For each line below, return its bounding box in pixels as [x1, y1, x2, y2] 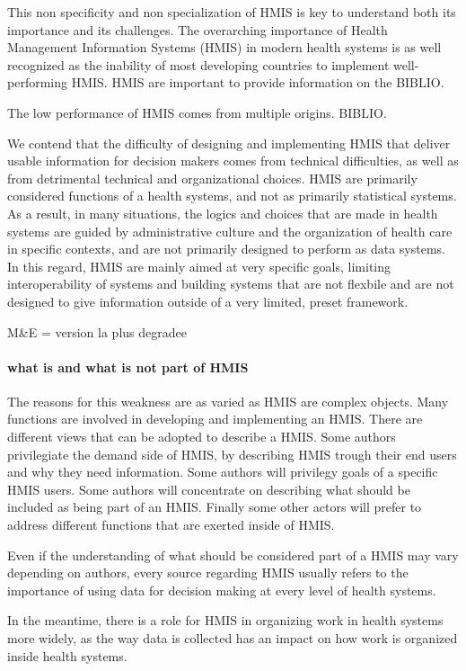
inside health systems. [7, 646, 127, 665]
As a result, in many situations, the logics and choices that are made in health [7, 203, 438, 222]
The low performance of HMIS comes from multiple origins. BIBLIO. [7, 103, 387, 121]
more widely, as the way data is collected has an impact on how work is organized [7, 629, 458, 648]
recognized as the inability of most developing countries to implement [7, 55, 390, 74]
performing [7, 73, 67, 92]
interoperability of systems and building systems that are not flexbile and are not [7, 274, 454, 293]
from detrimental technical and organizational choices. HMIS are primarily [7, 168, 418, 187]
